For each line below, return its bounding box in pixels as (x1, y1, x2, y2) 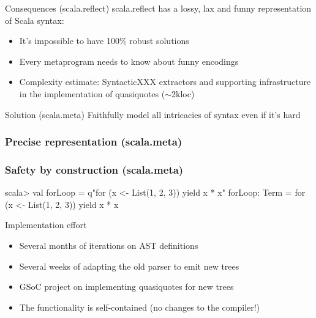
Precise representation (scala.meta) (5, 134, 182, 149)
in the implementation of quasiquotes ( (19, 87, 165, 100)
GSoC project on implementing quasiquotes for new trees (19, 280, 234, 293)
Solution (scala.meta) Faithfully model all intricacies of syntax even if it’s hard (5, 108, 301, 120)
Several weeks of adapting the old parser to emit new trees (19, 259, 239, 272)
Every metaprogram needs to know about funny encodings (19, 54, 239, 67)
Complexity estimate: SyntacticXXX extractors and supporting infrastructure (19, 75, 311, 88)
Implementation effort (5, 218, 87, 231)
